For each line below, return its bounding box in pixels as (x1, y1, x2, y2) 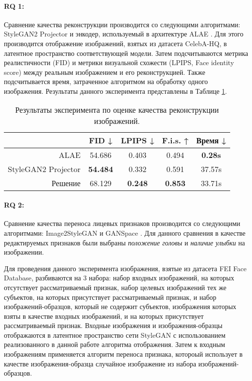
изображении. (4, 247, 44, 257)
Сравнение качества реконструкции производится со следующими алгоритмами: (4, 19, 240, 29)
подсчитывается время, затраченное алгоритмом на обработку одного (4, 76, 208, 87)
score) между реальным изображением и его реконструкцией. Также (4, 67, 205, 77)
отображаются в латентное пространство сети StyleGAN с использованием (4, 329, 226, 340)
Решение (51, 177, 81, 189)
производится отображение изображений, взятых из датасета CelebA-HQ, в (4, 38, 227, 48)
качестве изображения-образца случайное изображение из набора (4, 358, 196, 368)
